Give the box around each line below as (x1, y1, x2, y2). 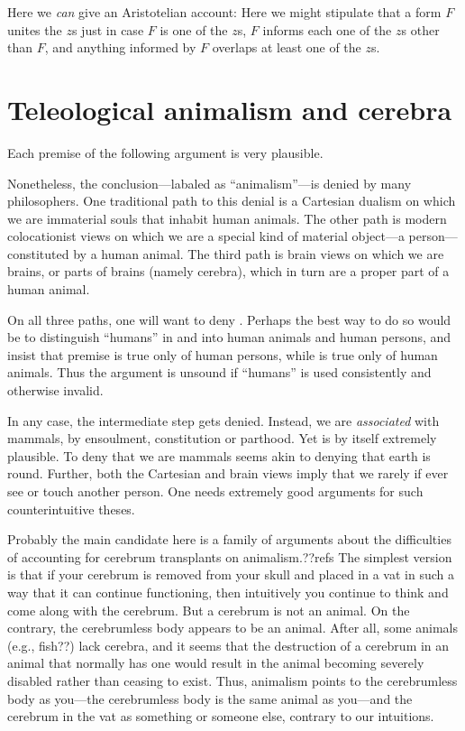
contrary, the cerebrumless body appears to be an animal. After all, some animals (7, 618, 458, 637)
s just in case (71, 20, 144, 39)
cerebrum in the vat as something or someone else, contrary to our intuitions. (7, 707, 434, 726)
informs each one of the (262, 20, 392, 39)
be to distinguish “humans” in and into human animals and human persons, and (7, 328, 451, 347)
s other (401, 20, 440, 39)
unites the (7, 20, 62, 39)
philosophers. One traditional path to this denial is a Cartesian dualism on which (7, 191, 456, 210)
